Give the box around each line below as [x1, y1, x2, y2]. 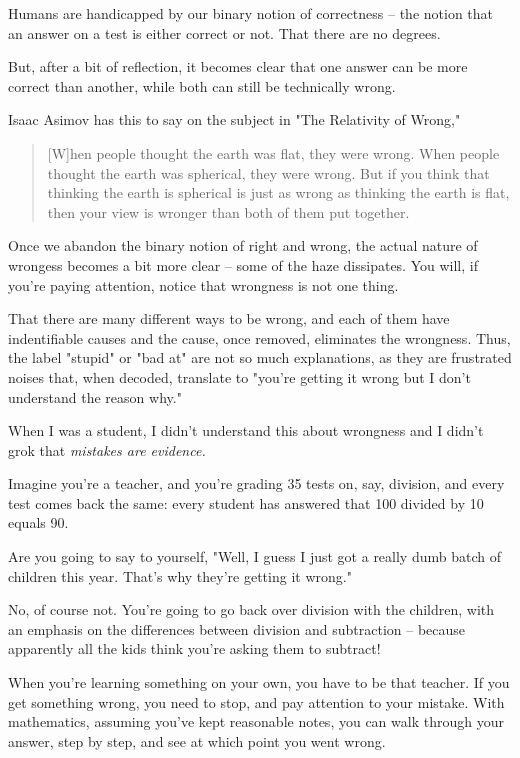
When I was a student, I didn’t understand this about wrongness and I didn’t [8, 420, 484, 441]
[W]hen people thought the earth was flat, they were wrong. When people [47, 142, 500, 163]
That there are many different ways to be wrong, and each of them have [8, 308, 450, 329]
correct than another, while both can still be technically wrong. [8, 75, 396, 96]
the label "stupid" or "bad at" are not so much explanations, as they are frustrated [8, 347, 512, 368]
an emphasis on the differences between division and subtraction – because [8, 618, 466, 639]
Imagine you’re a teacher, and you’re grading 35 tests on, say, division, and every [8, 473, 505, 494]
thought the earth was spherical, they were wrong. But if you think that [47, 162, 490, 183]
